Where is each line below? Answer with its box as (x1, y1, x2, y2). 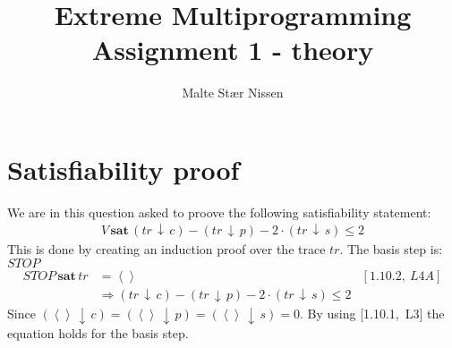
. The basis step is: (339, 239, 443, 258)
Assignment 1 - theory (91, 31, 374, 68)
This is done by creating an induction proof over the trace (7, 239, 326, 258)
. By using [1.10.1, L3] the (300, 304, 445, 322)
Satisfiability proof (7, 150, 240, 187)
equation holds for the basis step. (7, 323, 189, 342)
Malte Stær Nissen (182, 83, 284, 102)
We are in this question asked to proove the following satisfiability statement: (7, 202, 431, 221)
